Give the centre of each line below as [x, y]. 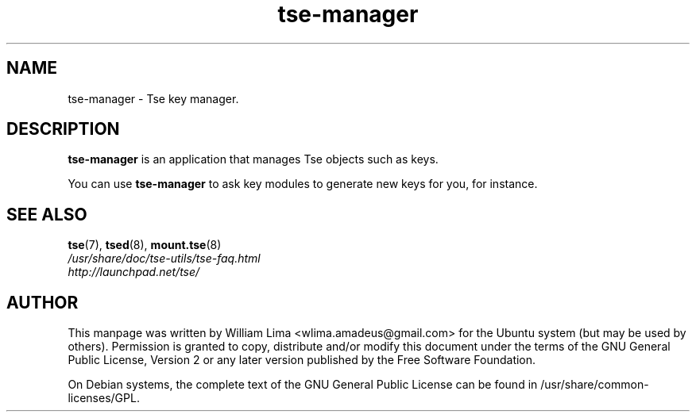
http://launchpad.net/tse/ [134, 272]
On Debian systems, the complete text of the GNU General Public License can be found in [303, 385]
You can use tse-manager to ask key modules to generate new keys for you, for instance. [303, 184]
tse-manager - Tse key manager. [153, 98]
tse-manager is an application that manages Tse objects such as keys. [253, 159]
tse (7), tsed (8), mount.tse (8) [145, 245]
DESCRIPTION [63, 129]
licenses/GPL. [104, 398]
